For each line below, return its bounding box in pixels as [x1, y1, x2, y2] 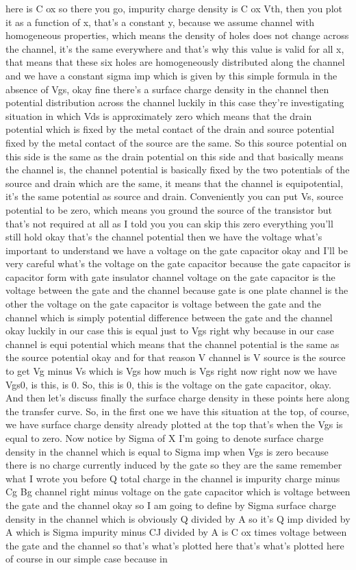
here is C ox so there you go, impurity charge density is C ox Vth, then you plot [5, 1, 342, 15]
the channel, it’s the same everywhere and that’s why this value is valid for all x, [5, 41, 344, 55]
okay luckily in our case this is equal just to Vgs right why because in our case [5, 323, 334, 338]
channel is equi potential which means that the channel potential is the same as [5, 336, 340, 351]
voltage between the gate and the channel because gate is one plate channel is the [5, 283, 348, 297]
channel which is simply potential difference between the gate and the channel [5, 310, 333, 324]
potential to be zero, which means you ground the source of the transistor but [5, 202, 332, 216]
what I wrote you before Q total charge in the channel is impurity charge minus [5, 471, 340, 485]
